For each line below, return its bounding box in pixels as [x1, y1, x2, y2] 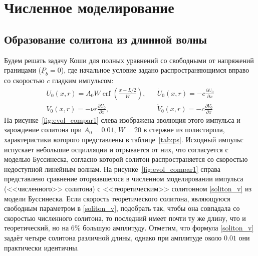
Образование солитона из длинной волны [4, 31, 207, 47]
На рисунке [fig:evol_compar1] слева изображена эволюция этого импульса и [4, 114, 240, 125]
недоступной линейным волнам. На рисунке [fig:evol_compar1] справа [4, 163, 220, 174]
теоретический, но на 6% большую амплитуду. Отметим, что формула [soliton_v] [4, 222, 254, 233]
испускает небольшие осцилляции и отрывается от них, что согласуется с [4, 144, 228, 154]
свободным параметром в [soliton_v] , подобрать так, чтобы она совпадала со [4, 203, 240, 213]
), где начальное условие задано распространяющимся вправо [61, 65, 249, 75]
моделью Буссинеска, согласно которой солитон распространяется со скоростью [4, 154, 248, 164]
